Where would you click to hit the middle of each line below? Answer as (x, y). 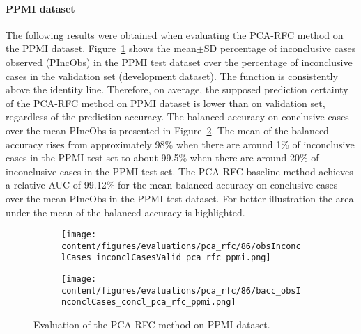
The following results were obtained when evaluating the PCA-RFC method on (175, 34)
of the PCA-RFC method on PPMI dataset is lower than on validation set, (166, 103)
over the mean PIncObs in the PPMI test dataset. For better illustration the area (180, 198)
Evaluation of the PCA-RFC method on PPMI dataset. (152, 325)
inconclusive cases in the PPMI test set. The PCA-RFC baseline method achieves (179, 171)
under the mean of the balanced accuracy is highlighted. (125, 212)
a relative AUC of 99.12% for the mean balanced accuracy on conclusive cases (172, 185)
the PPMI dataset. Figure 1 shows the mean (101, 48)
